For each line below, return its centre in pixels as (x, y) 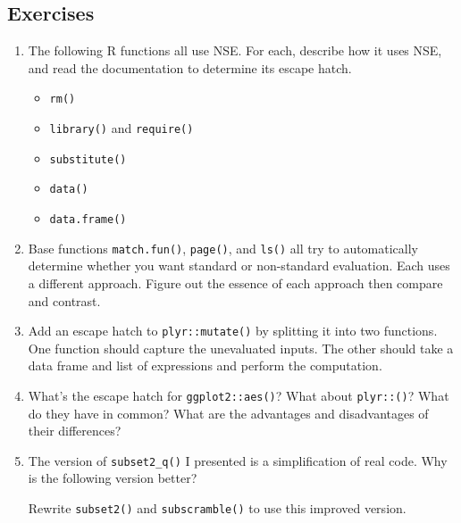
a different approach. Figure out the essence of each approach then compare (235, 282)
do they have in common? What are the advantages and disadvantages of (228, 413)
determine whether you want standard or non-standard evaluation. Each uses (239, 266)
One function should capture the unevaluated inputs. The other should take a (241, 348)
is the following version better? (113, 478)
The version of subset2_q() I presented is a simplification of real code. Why (238, 460)
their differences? (75, 431)
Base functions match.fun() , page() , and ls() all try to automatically (223, 248)
